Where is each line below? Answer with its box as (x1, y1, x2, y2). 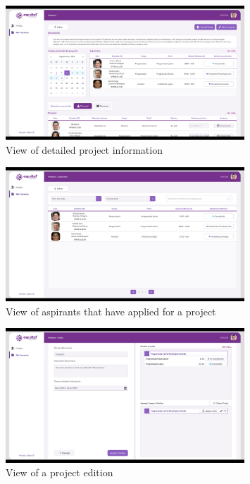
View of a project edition (6, 465, 113, 480)
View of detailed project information (6, 143, 163, 157)
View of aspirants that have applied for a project (6, 303, 216, 318)
